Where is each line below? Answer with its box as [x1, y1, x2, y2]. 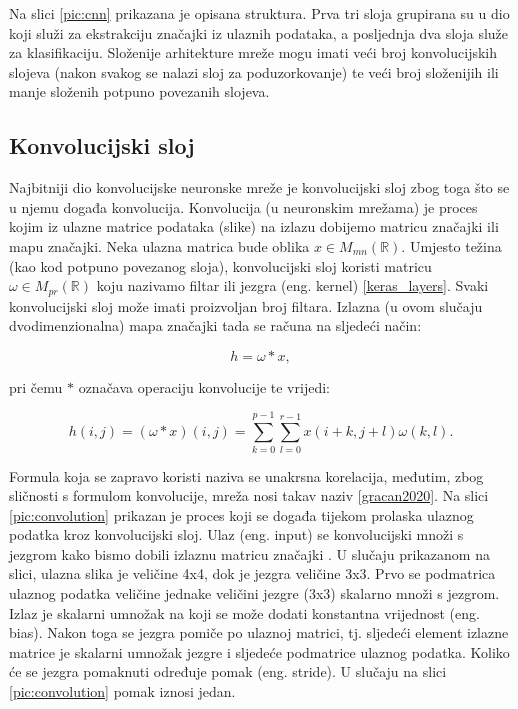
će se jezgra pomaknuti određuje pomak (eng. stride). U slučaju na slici [9, 661, 447, 682]
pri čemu [9, 376, 63, 397]
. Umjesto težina [401, 235, 502, 256]
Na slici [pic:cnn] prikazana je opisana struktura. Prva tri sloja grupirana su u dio [9, 3, 510, 23]
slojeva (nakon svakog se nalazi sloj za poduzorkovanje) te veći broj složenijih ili [9, 61, 499, 82]
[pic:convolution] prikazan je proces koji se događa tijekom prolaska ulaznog [9, 504, 474, 525]
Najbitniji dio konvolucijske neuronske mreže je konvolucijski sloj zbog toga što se [9, 177, 510, 198]
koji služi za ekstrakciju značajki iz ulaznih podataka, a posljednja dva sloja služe [9, 22, 509, 43]
